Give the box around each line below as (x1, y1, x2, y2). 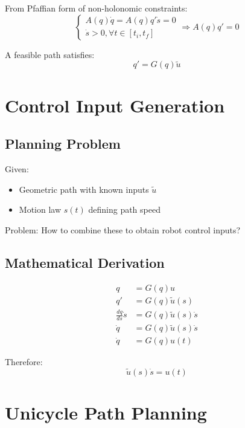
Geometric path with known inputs (19, 183, 149, 195)
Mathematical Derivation (5, 253, 165, 271)
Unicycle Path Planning (5, 400, 207, 425)
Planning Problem (5, 134, 121, 153)
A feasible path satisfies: (5, 48, 95, 60)
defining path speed (88, 203, 161, 216)
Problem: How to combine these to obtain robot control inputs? (5, 223, 241, 236)
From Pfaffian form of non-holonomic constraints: (5, 2, 188, 14)
